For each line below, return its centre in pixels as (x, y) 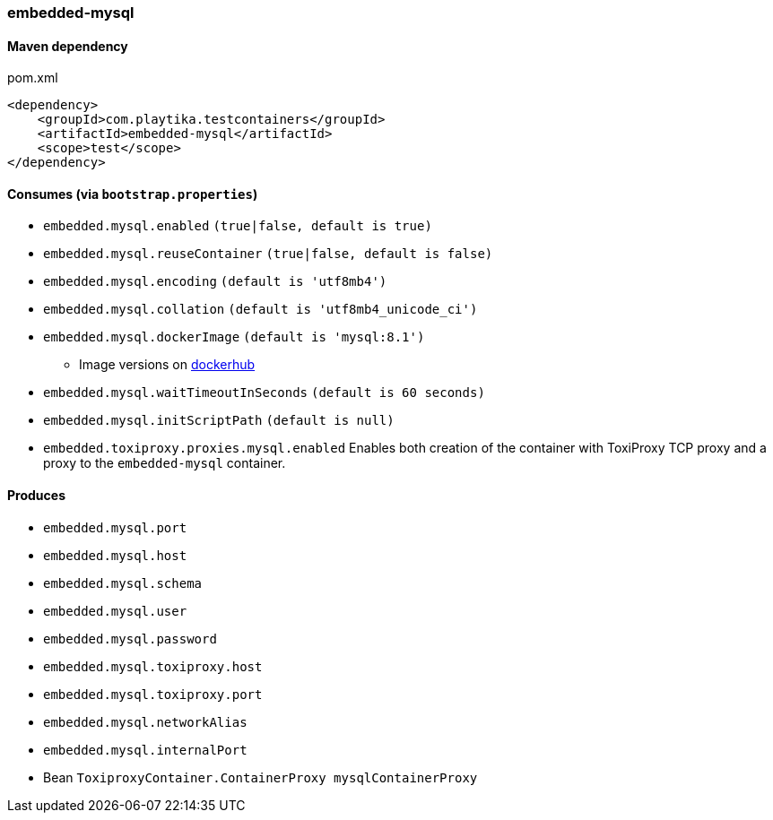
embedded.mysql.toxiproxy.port (153, 694)
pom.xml (33, 78)
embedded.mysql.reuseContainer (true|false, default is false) (268, 254)
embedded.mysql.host (115, 555)
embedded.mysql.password (130, 639)
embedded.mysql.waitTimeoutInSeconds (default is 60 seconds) (264, 393)
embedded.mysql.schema (123, 583)
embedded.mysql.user (115, 611)
